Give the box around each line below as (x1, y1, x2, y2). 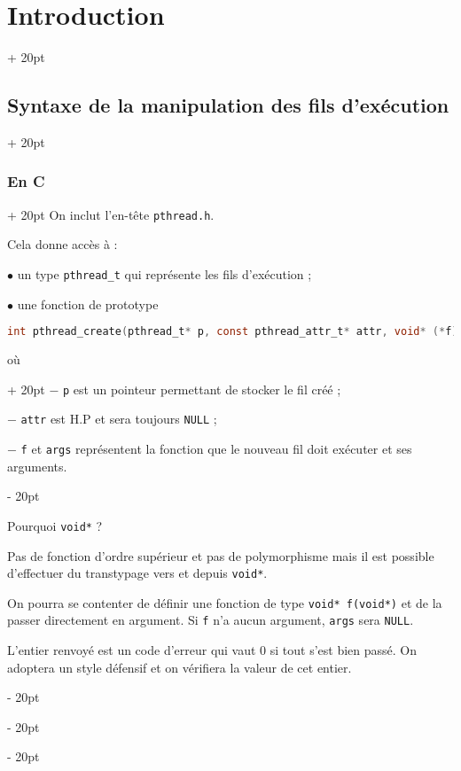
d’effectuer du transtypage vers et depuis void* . (7, 564, 268, 582)
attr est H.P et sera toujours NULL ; (20, 409, 217, 428)
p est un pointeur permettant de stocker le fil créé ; (63, 379, 341, 398)
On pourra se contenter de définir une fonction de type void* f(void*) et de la (7, 593, 442, 611)
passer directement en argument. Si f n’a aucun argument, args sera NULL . (7, 611, 414, 629)
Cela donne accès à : (7, 235, 118, 253)
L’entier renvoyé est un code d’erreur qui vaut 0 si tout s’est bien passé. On (7, 641, 418, 659)
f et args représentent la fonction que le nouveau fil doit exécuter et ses (20, 440, 412, 458)
